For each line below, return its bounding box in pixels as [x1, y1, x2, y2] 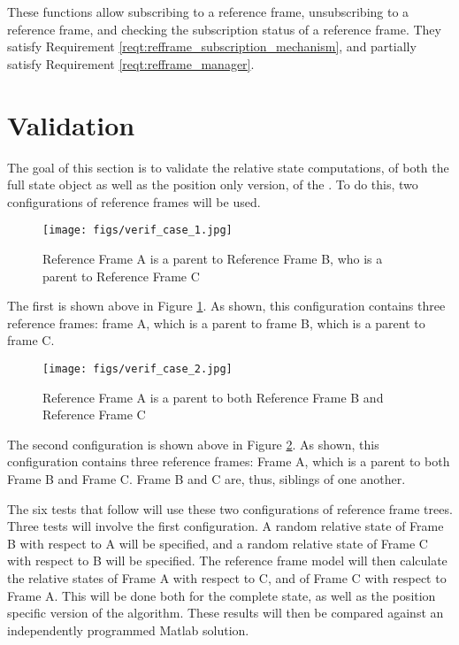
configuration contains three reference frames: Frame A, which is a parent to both [7, 452, 450, 471]
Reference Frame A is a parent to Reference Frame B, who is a [42, 249, 383, 267]
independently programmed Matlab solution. [7, 620, 249, 639]
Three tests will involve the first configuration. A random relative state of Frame [7, 517, 444, 535]
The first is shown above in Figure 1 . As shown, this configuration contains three [7, 296, 446, 315]
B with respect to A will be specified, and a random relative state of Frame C [7, 534, 428, 552]
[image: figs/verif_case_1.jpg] [42, 224, 233, 237]
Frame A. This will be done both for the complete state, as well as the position [7, 586, 436, 604]
